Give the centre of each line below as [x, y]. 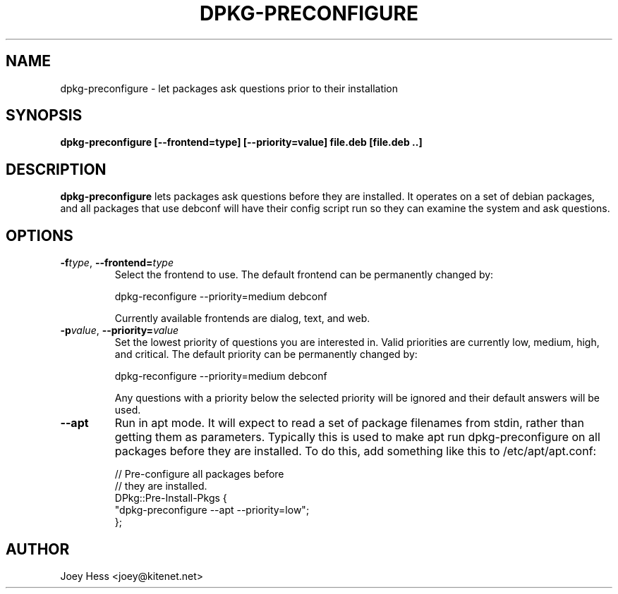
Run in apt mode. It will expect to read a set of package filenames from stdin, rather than [350, 423]
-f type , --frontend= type [117, 263]
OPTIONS [40, 235]
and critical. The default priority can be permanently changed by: [266, 354]
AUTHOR [38, 549]
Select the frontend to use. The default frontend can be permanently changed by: [304, 275]
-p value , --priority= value [120, 330]
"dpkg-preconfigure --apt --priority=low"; [212, 510]
